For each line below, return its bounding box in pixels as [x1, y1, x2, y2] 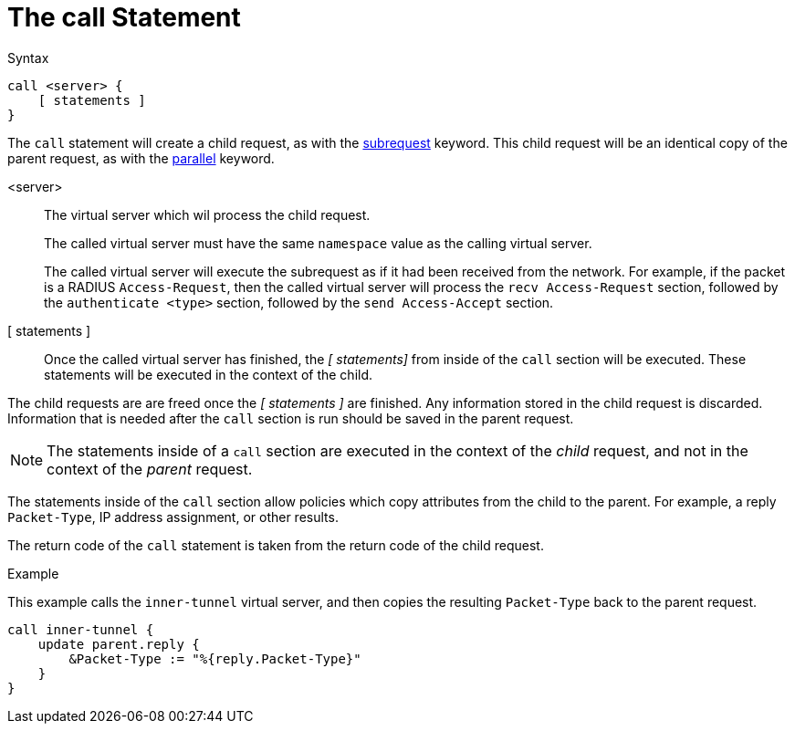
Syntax [7, 49, 49, 66]
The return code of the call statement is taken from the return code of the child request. [7, 537, 544, 553]
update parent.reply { [37, 636, 200, 652]
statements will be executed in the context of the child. [44, 366, 373, 382]
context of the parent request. [47, 459, 253, 478]
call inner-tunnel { [7, 621, 154, 637]
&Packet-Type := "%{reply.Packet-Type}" [68, 651, 361, 666]
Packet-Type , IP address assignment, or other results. [7, 508, 339, 525]
